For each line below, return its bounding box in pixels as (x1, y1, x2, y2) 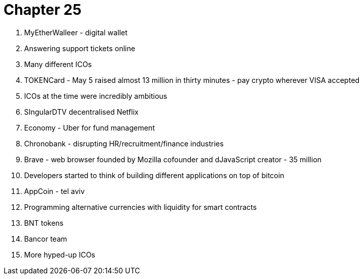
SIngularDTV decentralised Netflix (24, 107, 139, 116)
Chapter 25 (4, 1, 82, 18)
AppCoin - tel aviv (24, 186, 85, 196)
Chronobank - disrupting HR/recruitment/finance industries (24, 139, 224, 148)
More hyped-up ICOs (24, 250, 95, 259)
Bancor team (24, 234, 67, 243)
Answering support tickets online (24, 44, 135, 53)
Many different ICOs (24, 59, 92, 69)
